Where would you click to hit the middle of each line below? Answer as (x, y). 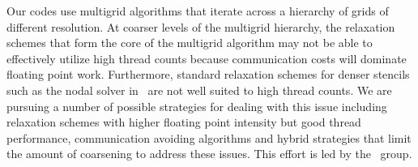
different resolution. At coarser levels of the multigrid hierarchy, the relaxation (201, 26)
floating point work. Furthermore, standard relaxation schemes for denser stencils (208, 74)
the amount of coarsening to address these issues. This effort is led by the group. (209, 154)
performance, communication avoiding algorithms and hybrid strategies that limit (209, 137)
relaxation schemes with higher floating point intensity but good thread (184, 122)
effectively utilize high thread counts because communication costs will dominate (207, 58)
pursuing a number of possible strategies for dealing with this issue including (197, 106)
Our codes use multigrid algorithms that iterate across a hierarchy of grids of (198, 11)
